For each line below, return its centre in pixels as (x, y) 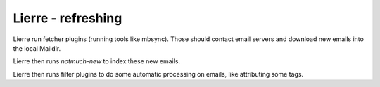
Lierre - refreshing (68, 18)
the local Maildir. (37, 48)
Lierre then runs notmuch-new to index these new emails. (97, 61)
